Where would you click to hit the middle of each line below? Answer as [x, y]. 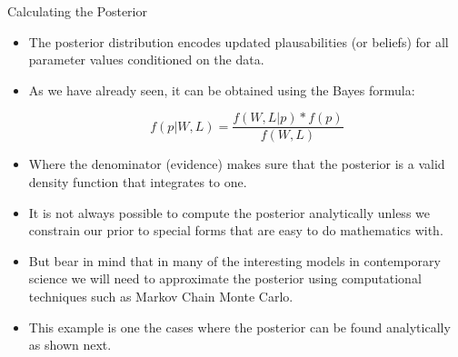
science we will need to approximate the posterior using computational [225, 278]
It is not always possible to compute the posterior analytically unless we [229, 212]
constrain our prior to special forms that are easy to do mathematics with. [236, 230]
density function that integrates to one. [138, 182]
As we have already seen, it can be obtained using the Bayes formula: [222, 89]
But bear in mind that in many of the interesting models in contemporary [234, 260]
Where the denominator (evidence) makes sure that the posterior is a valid [237, 164]
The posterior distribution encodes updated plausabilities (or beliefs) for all [239, 41]
